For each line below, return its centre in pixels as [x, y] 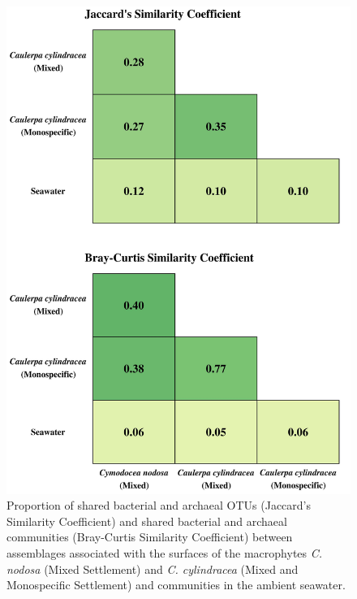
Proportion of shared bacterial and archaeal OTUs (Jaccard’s [159, 505]
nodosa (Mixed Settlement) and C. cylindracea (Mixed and [153, 569]
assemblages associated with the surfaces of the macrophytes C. [165, 553]
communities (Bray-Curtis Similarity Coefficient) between [150, 537]
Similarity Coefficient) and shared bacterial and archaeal [147, 521]
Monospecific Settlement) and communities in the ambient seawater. [176, 585]
